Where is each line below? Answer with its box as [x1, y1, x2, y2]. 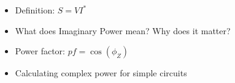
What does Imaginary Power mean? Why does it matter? [15, 24, 231, 37]
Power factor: [15, 45, 65, 57]
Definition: [15, 4, 55, 16]
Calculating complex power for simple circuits [15, 67, 187, 79]
